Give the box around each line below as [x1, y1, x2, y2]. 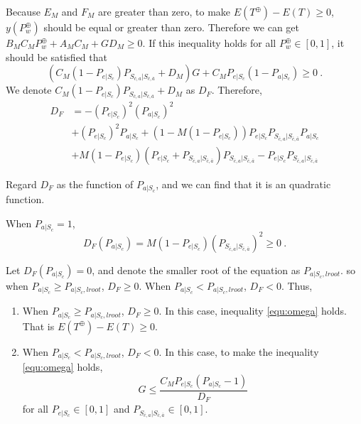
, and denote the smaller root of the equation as [92, 262, 301, 277]
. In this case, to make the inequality [158, 344, 319, 359]
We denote [6, 82, 52, 97]
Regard [6, 176, 37, 191]
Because [6, 4, 41, 18]
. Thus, [281, 278, 313, 293]
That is [22, 318, 55, 333]
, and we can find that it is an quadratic [156, 176, 331, 191]
